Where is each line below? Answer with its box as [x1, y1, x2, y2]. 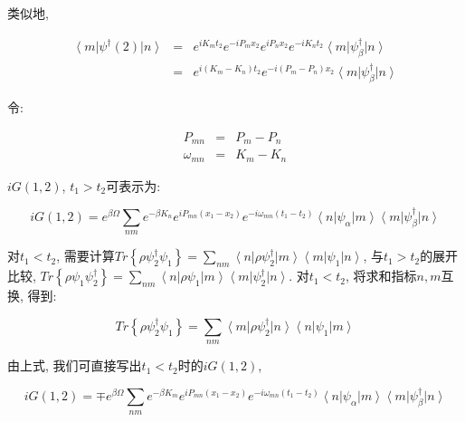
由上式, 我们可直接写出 [7, 356, 142, 375]
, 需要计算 [56, 246, 115, 265]
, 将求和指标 [345, 266, 417, 285]
